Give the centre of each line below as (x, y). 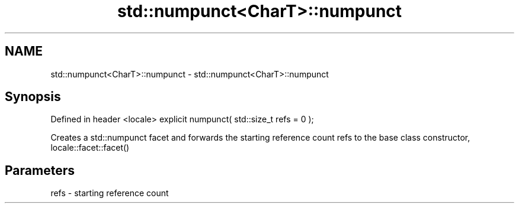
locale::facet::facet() (90, 148)
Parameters (40, 170)
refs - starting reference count (110, 193)
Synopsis (33, 97)
